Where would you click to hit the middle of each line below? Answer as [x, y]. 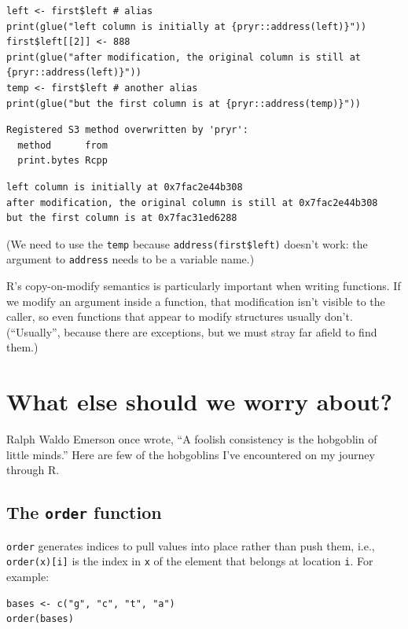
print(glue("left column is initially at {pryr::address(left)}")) [187, 26]
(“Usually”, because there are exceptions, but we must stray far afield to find [192, 331]
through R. [33, 470]
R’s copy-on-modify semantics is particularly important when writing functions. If [204, 286]
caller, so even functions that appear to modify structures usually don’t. [180, 316]
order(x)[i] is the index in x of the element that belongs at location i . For [190, 561]
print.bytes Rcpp [62, 161]
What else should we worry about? [199, 401]
